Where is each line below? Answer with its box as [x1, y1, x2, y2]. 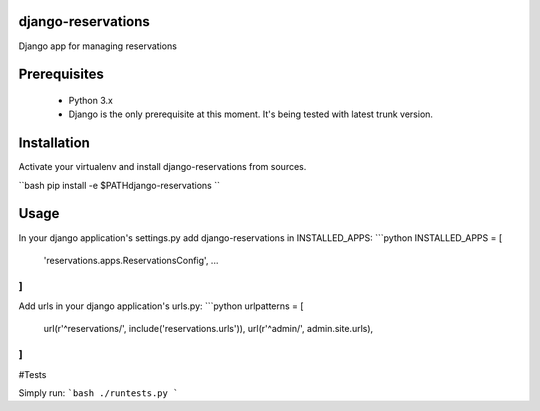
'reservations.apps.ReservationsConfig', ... [43, 254, 219, 266]
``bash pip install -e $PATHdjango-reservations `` [18, 179, 220, 191]
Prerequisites [18, 66, 104, 83]
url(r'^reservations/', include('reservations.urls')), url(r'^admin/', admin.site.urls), [43, 323, 374, 335]
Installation [18, 135, 90, 152]
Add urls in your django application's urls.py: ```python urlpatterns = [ [18, 300, 304, 312]
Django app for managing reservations [18, 40, 177, 52]
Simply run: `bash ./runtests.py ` [18, 386, 179, 399]
